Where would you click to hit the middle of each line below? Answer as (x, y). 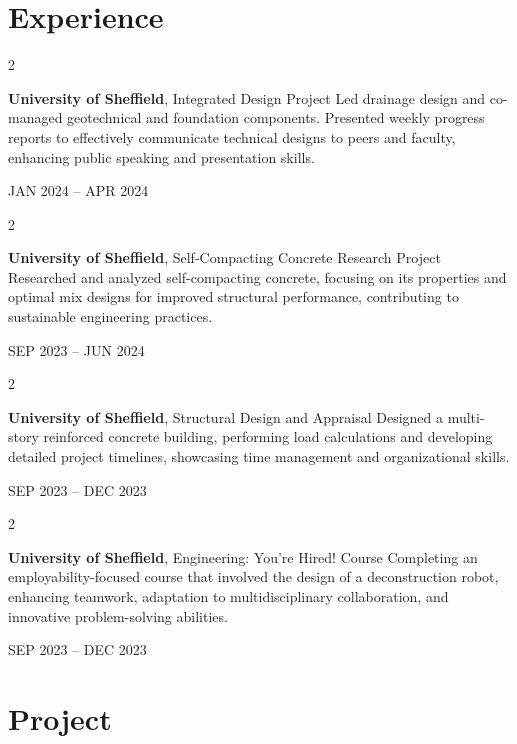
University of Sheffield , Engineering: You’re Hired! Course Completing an (243, 556)
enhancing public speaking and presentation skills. (161, 156)
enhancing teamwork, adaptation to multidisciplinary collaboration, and (228, 596)
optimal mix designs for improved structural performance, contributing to (233, 296)
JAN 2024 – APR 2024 (78, 190)
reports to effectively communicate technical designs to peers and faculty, (232, 136)
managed (35, 117)
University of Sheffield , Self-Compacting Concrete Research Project (224, 257)
